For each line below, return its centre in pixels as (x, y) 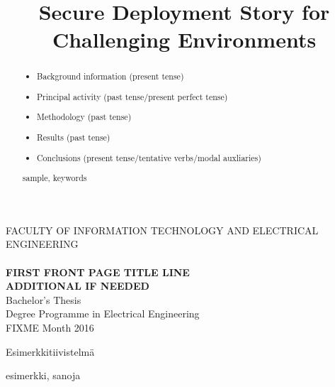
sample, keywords (55, 178)
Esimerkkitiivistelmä (50, 351)
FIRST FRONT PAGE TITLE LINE (98, 272)
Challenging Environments (184, 39)
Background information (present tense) (110, 76)
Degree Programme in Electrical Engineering (103, 314)
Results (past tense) (74, 137)
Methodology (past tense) (84, 117)
